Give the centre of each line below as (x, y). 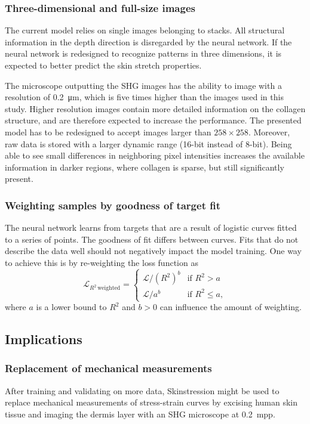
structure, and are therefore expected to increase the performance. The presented (153, 120)
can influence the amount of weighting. (231, 307)
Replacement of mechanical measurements (108, 368)
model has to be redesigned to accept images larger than (108, 131)
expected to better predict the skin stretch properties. (103, 65)
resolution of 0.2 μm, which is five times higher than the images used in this (144, 97)
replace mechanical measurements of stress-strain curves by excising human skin (151, 402)
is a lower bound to (71, 307)
